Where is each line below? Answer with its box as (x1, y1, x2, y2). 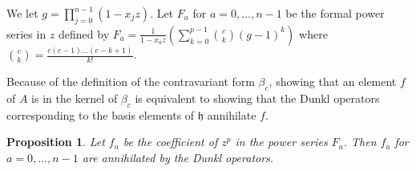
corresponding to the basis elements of (6, 106, 195, 123)
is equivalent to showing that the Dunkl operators (135, 89, 380, 106)
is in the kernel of (31, 89, 118, 106)
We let (6, 5, 38, 21)
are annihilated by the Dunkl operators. (82, 149, 274, 165)
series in (6, 25, 46, 42)
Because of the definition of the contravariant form (6, 73, 255, 90)
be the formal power (285, 5, 385, 21)
